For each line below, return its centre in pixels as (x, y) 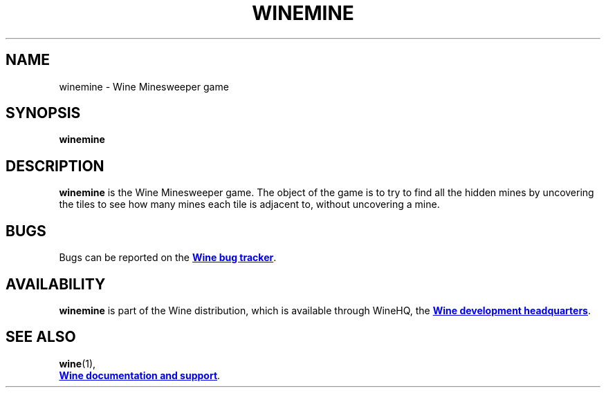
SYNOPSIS (43, 113)
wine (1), (77, 363)
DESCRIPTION (55, 166)
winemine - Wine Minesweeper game (144, 86)
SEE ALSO (41, 337)
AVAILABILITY (56, 284)
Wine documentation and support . (140, 375)
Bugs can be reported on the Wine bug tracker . (168, 258)
